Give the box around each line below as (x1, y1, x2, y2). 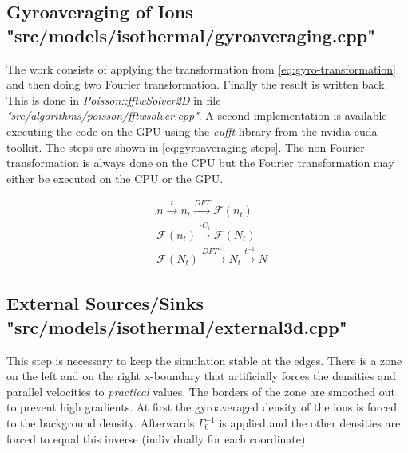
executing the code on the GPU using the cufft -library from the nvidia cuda (6, 122, 378, 139)
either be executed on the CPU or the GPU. (6, 169, 224, 186)
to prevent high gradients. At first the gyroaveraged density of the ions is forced (6, 399, 398, 415)
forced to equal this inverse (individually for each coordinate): (6, 430, 309, 447)
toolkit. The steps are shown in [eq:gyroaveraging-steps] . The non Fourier (6, 138, 365, 155)
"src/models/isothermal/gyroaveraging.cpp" (6, 22, 376, 47)
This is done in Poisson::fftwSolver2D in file (6, 91, 221, 108)
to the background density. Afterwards (6, 415, 195, 431)
